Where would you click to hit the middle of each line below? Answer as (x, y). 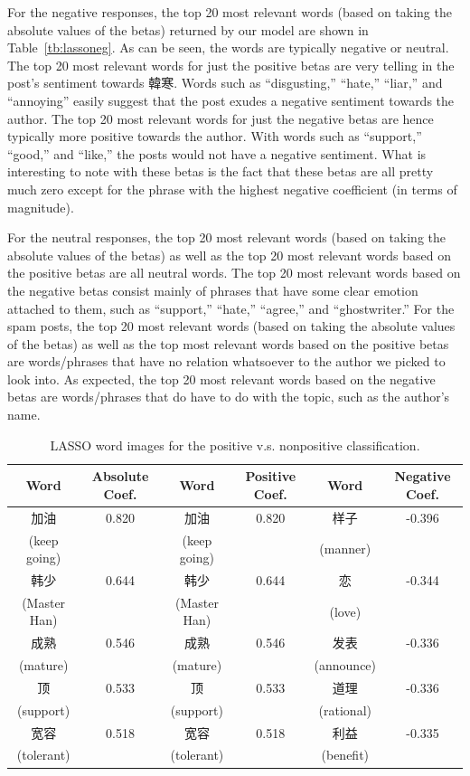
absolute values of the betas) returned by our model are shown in (188, 29)
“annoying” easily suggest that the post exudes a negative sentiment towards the (231, 100)
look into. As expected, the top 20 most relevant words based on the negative (221, 379)
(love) (345, 611)
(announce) (345, 665)
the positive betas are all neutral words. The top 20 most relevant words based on (234, 273)
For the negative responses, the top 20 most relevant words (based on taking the (230, 12)
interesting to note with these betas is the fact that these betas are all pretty (221, 171)
